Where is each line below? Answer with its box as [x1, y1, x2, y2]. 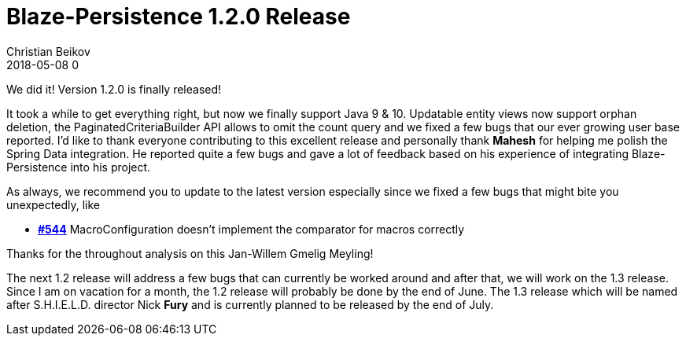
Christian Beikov [6, 44, 90, 58]
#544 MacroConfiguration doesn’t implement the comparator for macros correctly [38, 222, 465, 236]
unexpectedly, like [6, 197, 100, 211]
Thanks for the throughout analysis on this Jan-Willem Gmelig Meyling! [6, 246, 374, 260]
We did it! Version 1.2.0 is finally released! [6, 82, 222, 96]
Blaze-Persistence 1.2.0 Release [6, 3, 351, 30]
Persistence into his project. [6, 160, 151, 174]
